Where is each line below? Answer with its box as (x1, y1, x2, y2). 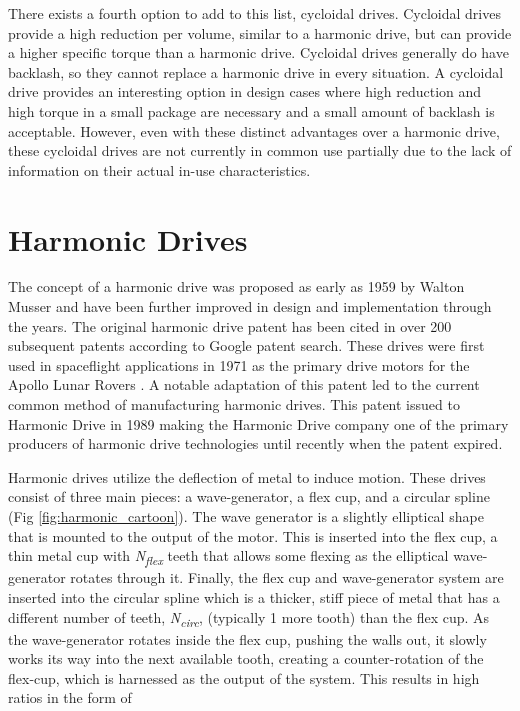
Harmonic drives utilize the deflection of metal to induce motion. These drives (8, 466, 486, 487)
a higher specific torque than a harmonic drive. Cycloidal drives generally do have (8, 42, 509, 63)
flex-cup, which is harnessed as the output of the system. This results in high (8, 667, 480, 688)
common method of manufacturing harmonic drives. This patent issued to (8, 394, 460, 415)
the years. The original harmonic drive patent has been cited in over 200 (8, 315, 452, 336)
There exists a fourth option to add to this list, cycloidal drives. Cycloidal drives (8, 3, 501, 23)
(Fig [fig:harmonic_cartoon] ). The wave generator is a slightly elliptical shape (8, 506, 484, 526)
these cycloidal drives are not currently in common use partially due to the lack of (8, 140, 512, 161)
